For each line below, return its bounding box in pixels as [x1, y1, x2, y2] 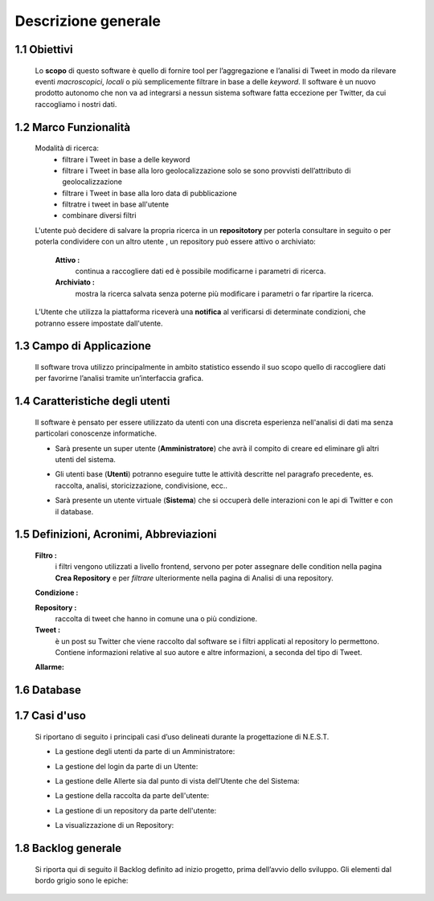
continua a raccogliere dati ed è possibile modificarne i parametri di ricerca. [75, 266, 326, 276]
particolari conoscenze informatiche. [35, 428, 157, 438]
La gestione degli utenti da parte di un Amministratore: [55, 747, 235, 756]
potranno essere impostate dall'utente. [35, 318, 164, 328]
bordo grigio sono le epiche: [35, 876, 129, 886]
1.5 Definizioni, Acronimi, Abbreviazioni [14, 527, 217, 542]
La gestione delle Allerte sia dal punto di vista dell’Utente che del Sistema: [55, 776, 301, 786]
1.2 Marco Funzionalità [14, 121, 131, 134]
